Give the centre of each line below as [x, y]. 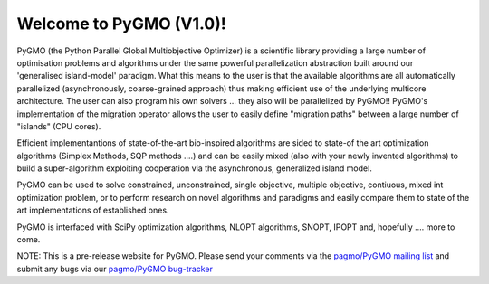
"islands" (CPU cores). [59, 126]
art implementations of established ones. [93, 210]
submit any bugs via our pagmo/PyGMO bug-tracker [115, 269]
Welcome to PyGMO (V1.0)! [121, 24]
